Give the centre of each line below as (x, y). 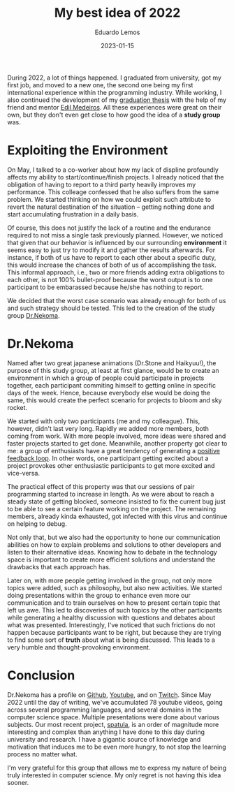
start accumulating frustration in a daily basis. (73, 214)
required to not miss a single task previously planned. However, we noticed (115, 235)
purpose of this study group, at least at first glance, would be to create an (113, 370)
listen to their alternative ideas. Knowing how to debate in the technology (112, 552)
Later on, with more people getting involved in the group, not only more (110, 580)
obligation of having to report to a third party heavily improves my (102, 184)
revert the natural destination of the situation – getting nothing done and (111, 207)
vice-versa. (24, 473)
